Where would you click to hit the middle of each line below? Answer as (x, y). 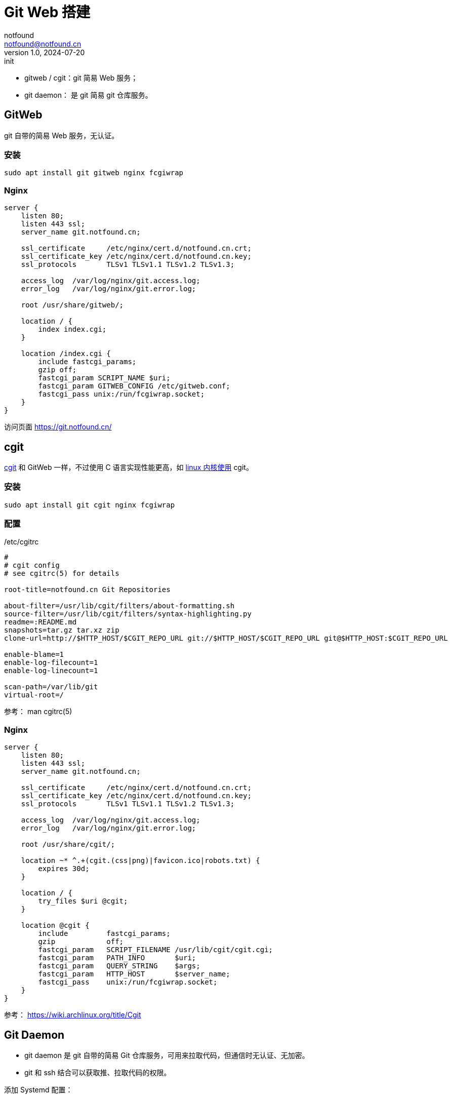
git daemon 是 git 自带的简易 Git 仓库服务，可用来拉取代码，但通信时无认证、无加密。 (167, 1055)
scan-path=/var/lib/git (51, 687)
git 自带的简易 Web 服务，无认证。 (61, 135)
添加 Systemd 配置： (38, 1090)
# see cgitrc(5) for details (62, 574)
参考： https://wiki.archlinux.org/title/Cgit (73, 1015)
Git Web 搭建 (47, 12)
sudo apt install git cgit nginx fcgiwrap (90, 505)
